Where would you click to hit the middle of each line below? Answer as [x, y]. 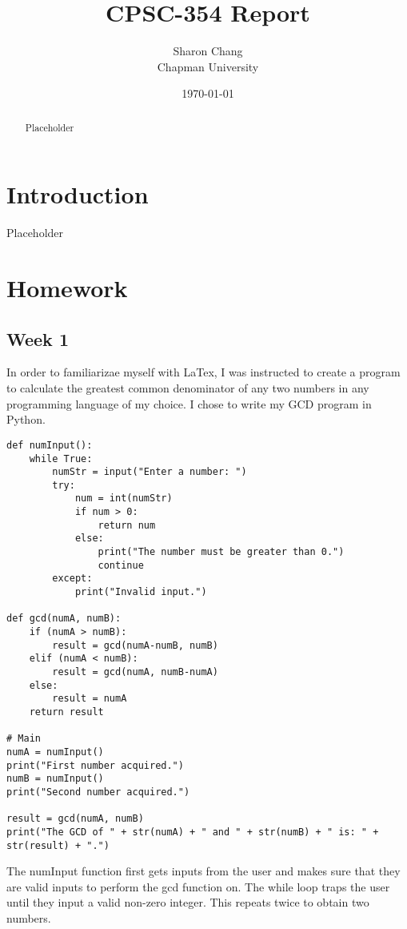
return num [127, 525]
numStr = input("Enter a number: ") [150, 472]
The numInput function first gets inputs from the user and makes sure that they [203, 871]
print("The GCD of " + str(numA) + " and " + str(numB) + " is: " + [193, 832]
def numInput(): [50, 445]
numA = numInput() [55, 752]
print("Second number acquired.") [98, 792]
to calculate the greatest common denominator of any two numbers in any [188, 388]
